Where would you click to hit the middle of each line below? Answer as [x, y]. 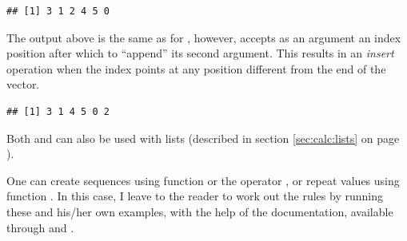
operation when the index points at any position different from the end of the [196, 68]
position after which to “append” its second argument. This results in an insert [200, 53]
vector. [23, 84]
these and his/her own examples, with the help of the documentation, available [200, 211]
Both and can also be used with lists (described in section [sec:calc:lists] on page [203, 138]
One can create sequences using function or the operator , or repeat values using [203, 180]
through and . [40, 227]
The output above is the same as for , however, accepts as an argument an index [204, 37]
